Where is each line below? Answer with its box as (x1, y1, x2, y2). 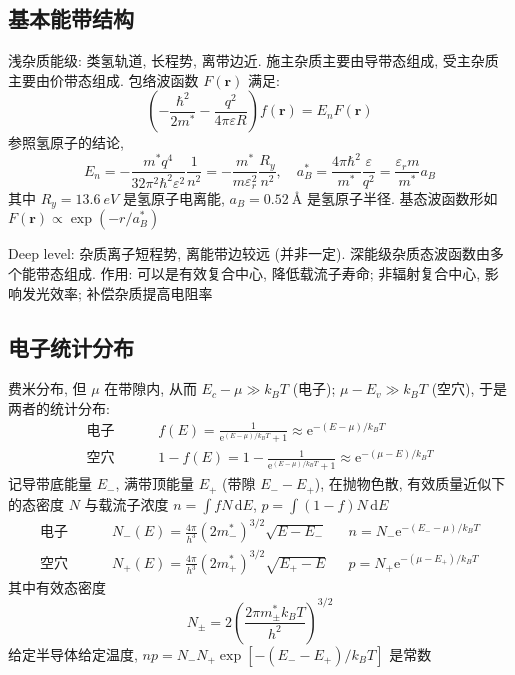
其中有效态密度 (8, 576, 106, 597)
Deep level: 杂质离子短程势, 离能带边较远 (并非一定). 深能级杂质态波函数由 (8, 243, 491, 264)
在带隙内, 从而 (104, 378, 197, 399)
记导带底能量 (8, 473, 92, 494)
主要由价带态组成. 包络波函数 (8, 69, 199, 90)
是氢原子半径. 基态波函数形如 (306, 188, 498, 208)
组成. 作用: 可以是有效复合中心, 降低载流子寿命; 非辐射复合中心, (63, 263, 481, 284)
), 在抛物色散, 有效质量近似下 (314, 473, 506, 494)
